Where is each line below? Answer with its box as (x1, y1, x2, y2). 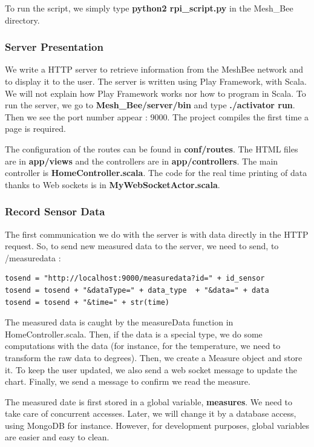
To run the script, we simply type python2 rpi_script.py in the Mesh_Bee (5, 2, 293, 14)
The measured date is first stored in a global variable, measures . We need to (5, 395, 293, 408)
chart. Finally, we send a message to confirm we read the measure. (5, 375, 250, 388)
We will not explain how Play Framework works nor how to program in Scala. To (5, 86, 306, 99)
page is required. (5, 122, 66, 135)
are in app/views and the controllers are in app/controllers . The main (5, 154, 278, 167)
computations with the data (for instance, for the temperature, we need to (5, 339, 281, 352)
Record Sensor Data (5, 204, 105, 219)
